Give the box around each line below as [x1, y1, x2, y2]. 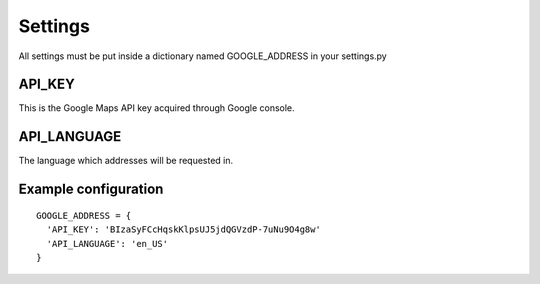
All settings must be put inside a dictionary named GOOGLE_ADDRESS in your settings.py [18, 50, 387, 62]
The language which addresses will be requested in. [18, 155, 234, 167]
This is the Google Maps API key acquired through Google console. [18, 102, 295, 114]
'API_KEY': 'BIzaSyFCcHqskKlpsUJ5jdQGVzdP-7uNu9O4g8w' [46, 224, 322, 235]
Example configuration [18, 181, 164, 198]
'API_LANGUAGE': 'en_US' [46, 238, 169, 249]
